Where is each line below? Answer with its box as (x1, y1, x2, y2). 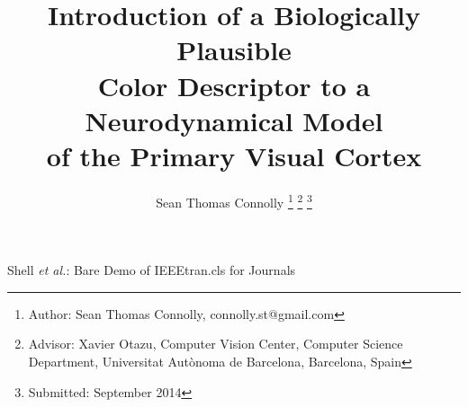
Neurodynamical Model (85, 102, 383, 138)
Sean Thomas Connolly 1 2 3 (156, 190, 312, 211)
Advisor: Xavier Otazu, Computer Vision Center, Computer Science (28, 334, 403, 353)
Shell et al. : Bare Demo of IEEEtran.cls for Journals (7, 261, 296, 279)
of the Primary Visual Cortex (46, 137, 422, 173)
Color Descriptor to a (97, 66, 371, 103)
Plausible (176, 31, 292, 68)
